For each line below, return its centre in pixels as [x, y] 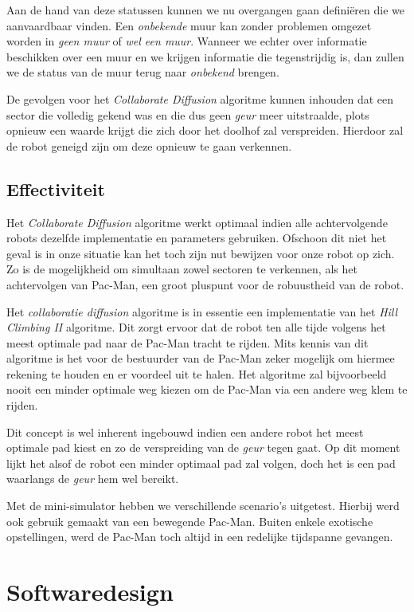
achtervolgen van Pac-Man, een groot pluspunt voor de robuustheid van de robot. [205, 284]
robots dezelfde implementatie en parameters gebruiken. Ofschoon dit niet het [197, 238]
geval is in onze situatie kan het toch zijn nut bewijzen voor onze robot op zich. [201, 253]
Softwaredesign [90, 592]
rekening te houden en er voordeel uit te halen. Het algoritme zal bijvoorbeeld [197, 373]
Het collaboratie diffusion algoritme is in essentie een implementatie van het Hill [202, 311]
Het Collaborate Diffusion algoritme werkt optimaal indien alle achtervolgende [197, 222]
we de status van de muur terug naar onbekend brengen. [143, 72]
